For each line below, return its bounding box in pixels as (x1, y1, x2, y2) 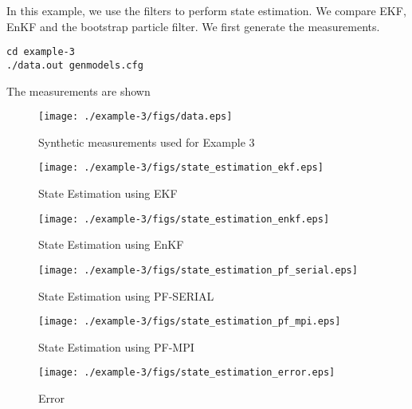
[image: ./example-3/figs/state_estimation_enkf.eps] (38, 213, 330, 225)
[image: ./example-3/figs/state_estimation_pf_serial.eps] (38, 264, 358, 276)
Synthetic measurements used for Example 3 (38, 133, 255, 150)
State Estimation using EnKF (38, 236, 184, 253)
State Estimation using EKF (38, 185, 178, 201)
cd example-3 (6, 46, 75, 58)
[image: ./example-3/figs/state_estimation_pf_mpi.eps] (38, 316, 341, 328)
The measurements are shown (6, 82, 151, 99)
